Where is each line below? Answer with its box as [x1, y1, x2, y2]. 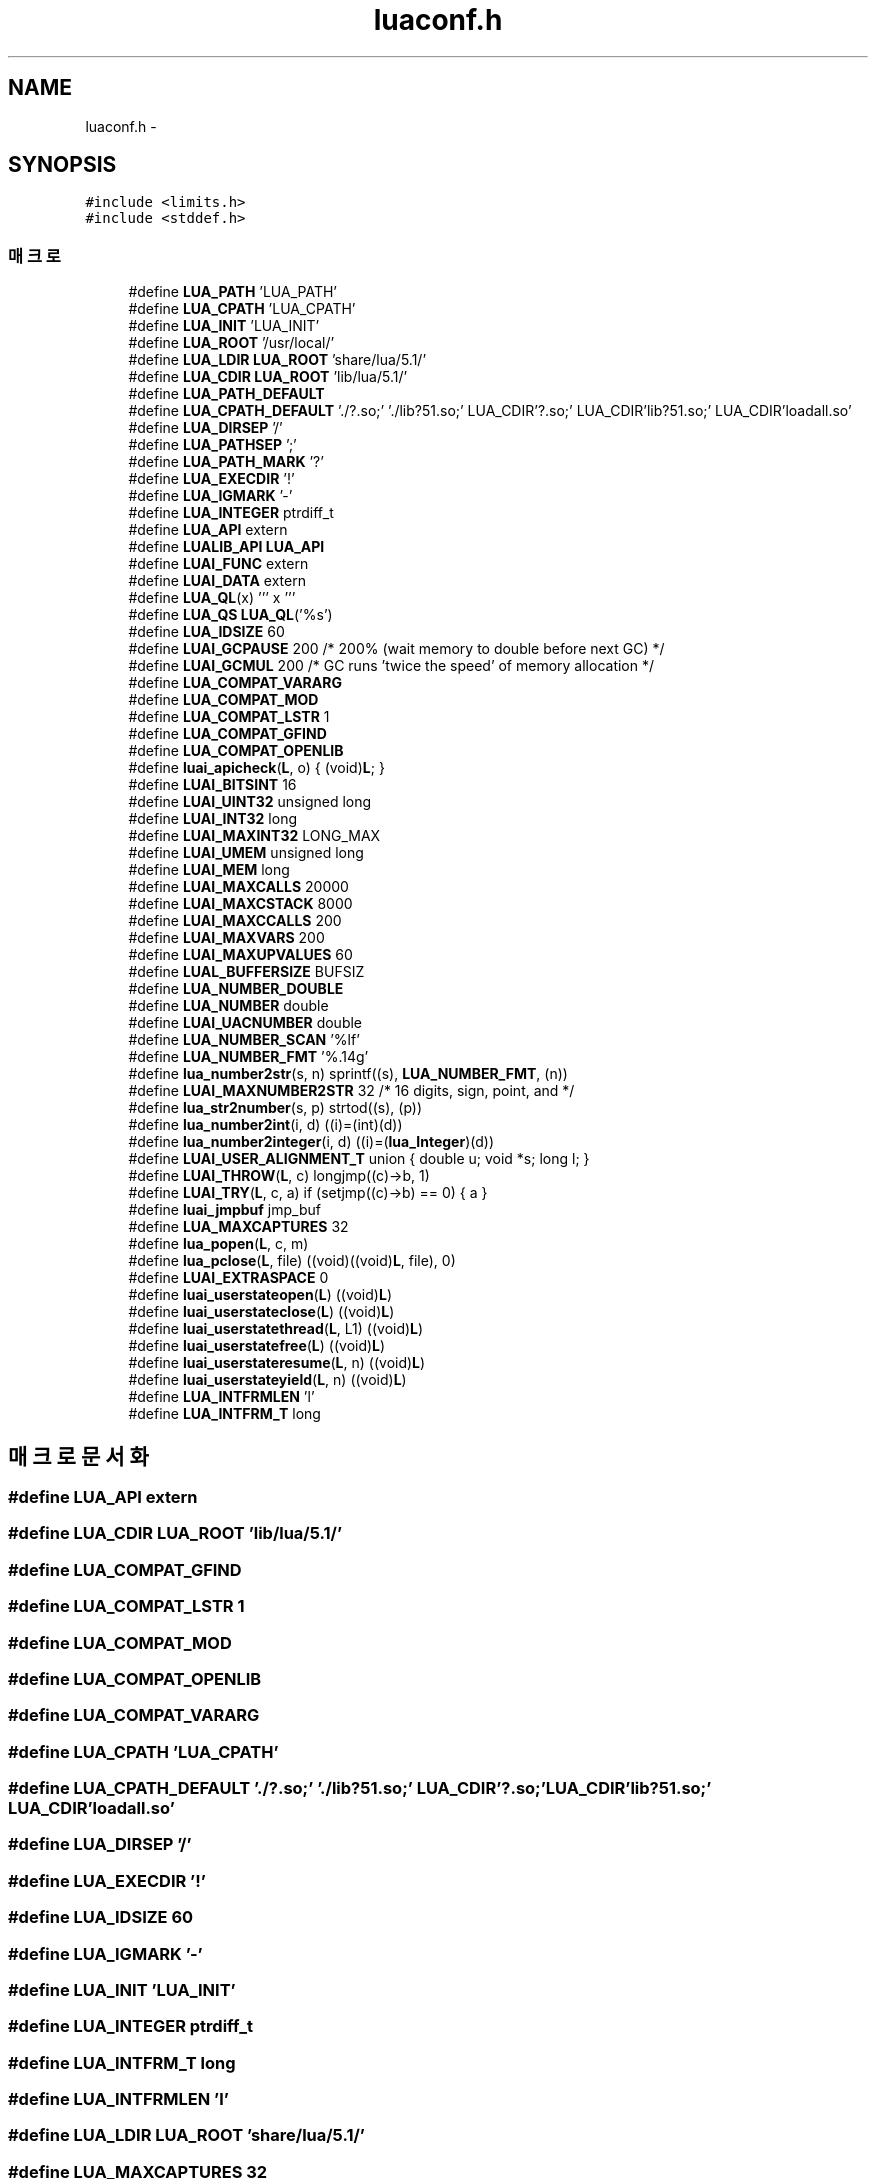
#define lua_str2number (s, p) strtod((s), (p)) [128, 1099, 423, 1117]
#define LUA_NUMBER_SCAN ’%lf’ [128, 1031, 360, 1049]
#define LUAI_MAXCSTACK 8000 [128, 895, 353, 913]
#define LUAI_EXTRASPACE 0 [128, 1269, 329, 1287]
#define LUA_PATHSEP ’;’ [128, 436, 297, 454]
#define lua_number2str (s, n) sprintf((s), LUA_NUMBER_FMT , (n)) [128, 1065, 568, 1083]
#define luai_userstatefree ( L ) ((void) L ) [128, 1337, 386, 1355]
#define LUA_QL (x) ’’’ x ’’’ [128, 589, 296, 607]
